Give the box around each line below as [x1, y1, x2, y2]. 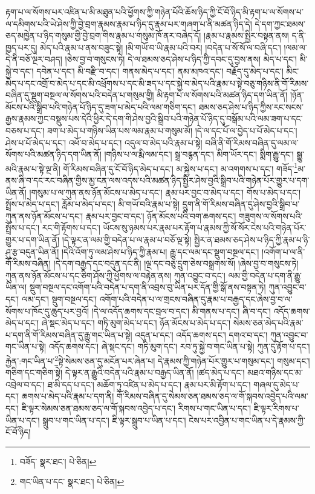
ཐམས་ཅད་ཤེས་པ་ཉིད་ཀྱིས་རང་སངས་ [198, 100, 304, 113]
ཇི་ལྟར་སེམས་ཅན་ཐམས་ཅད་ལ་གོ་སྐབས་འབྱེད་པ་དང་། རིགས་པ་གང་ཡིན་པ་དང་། [21, 401, 251, 414]
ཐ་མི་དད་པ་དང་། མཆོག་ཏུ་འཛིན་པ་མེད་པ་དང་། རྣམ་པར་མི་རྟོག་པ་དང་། [47, 378, 251, 390]
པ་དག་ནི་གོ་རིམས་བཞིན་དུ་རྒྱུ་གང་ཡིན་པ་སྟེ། [5, 328, 132, 341]
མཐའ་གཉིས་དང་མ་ [247, 366, 303, 379]
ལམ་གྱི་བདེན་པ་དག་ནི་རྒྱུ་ [228, 269, 302, 281]
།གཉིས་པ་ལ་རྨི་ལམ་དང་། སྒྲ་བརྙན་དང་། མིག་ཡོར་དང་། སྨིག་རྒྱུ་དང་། [104, 148, 294, 161]
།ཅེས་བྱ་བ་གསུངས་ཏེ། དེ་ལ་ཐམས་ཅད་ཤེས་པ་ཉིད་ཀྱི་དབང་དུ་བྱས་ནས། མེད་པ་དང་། [65, 53, 297, 65]
